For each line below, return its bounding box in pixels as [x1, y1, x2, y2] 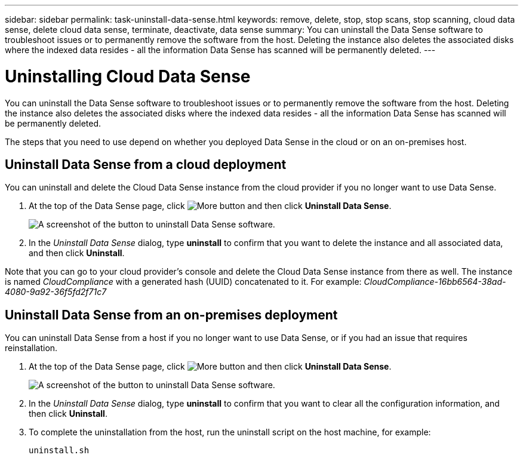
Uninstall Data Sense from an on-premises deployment [5, 307, 338, 322]
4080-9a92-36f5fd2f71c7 [5, 287, 107, 297]
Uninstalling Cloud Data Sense [5, 66, 251, 87]
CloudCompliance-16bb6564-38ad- [364, 276, 506, 287]
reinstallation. [5, 343, 58, 354]
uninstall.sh [29, 445, 90, 456]
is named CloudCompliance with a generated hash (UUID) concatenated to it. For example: [5, 276, 362, 287]
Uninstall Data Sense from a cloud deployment [5, 156, 287, 172]
